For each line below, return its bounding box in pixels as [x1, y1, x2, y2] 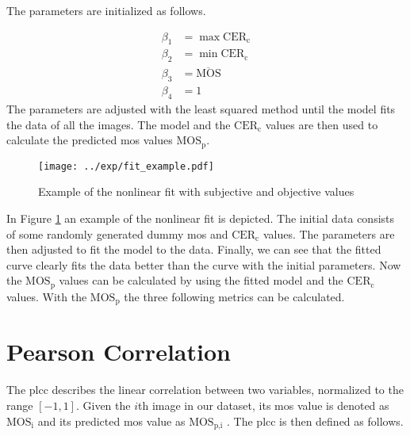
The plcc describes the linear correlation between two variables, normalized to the [6, 381, 404, 398]
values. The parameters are [262, 225, 395, 242]
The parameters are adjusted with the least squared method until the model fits [6, 101, 396, 117]
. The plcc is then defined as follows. [227, 412, 404, 429]
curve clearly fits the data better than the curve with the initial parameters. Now [6, 256, 401, 273]
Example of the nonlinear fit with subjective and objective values [38, 183, 354, 200]
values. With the [6, 288, 87, 304]
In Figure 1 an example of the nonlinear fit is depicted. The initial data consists [6, 210, 395, 227]
